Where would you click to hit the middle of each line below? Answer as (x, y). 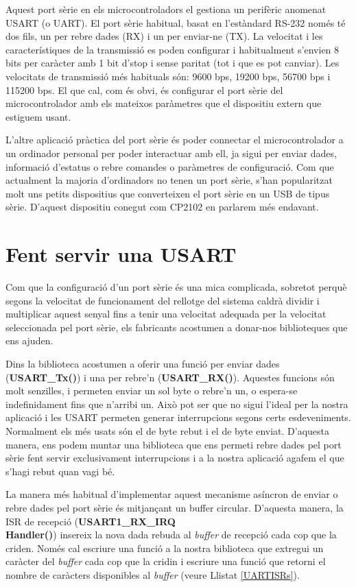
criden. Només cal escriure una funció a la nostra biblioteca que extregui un (165, 548)
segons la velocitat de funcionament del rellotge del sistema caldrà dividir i (163, 300)
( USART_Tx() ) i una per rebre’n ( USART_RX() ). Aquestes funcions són (170, 377)
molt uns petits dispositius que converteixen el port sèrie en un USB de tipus (168, 193)
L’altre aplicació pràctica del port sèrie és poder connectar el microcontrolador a (175, 140)
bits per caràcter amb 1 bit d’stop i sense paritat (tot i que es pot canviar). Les (173, 63)
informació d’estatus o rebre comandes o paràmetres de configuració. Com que (170, 166)
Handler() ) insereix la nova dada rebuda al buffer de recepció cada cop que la (171, 535)
